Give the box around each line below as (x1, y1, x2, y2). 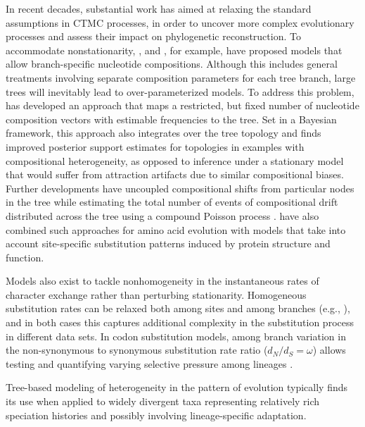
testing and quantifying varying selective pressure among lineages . (6, 356, 293, 371)
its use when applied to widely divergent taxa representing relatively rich (6, 394, 320, 409)
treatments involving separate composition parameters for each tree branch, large (6, 70, 356, 85)
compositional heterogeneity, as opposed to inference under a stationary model (6, 153, 344, 168)
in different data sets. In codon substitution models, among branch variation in (6, 328, 346, 343)
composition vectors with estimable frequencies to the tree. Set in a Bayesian (6, 111, 337, 126)
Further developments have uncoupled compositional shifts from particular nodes (6, 180, 354, 195)
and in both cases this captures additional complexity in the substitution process (6, 315, 354, 330)
